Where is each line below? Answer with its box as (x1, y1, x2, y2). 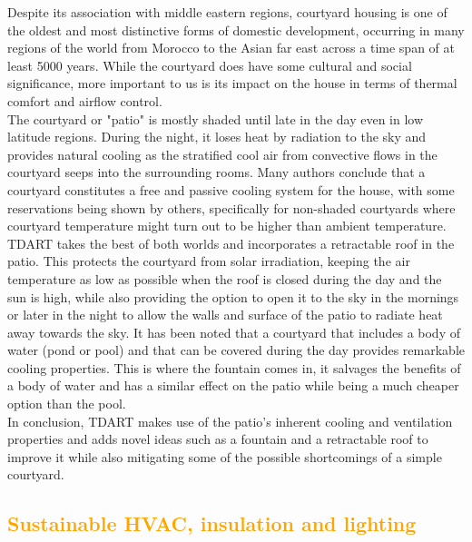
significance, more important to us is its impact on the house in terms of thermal (7, 74, 457, 93)
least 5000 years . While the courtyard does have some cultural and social (7, 55, 412, 74)
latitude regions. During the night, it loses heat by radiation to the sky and (7, 127, 427, 146)
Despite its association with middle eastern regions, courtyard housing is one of (7, 3, 447, 21)
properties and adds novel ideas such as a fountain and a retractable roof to (7, 429, 428, 448)
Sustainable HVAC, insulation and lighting (7, 509, 417, 537)
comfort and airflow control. (7, 91, 162, 110)
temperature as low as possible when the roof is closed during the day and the (7, 269, 442, 288)
